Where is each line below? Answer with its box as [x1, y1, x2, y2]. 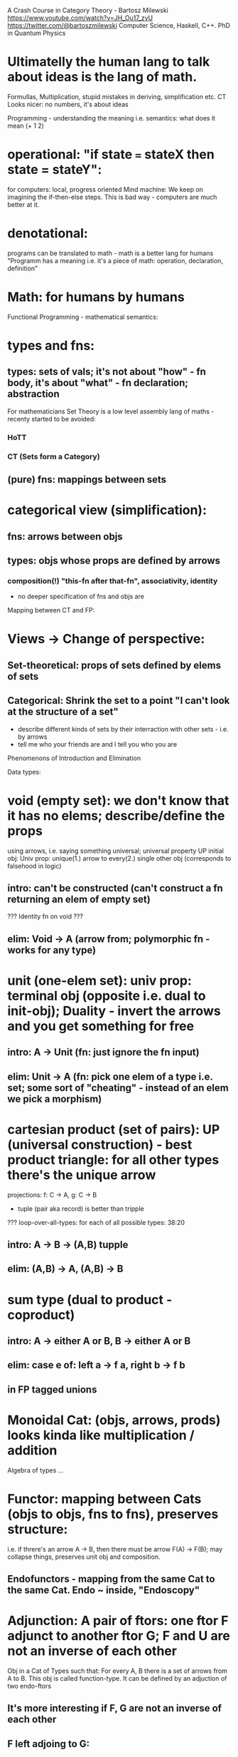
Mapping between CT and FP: [7, 606, 95, 615]
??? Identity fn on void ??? [7, 912, 84, 921]
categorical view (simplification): [7, 502, 207, 518]
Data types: [7, 767, 41, 776]
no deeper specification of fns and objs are [17, 592, 144, 601]
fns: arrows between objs [7, 531, 123, 543]
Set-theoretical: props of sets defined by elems [7, 659, 222, 671]
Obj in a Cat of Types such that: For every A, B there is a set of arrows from [7, 1666, 227, 1675]
